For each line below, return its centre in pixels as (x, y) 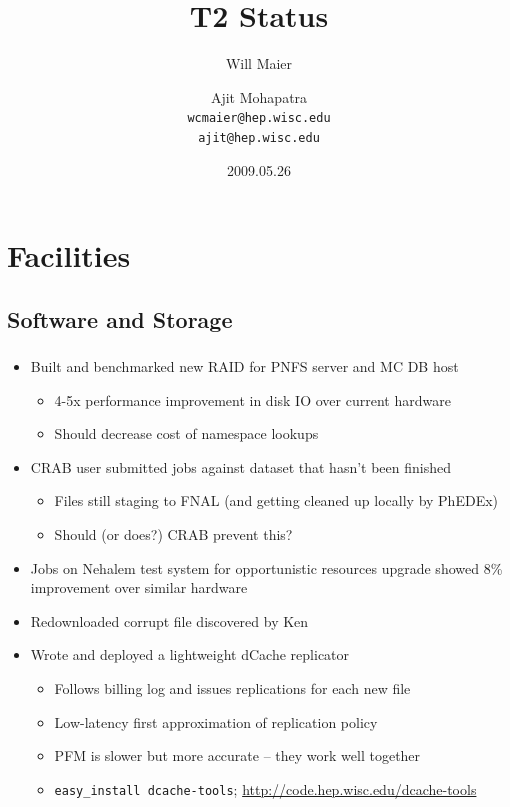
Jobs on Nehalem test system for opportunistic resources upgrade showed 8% (266, 567)
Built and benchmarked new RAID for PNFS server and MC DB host (244, 366)
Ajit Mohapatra (259, 96)
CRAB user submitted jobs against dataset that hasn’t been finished (240, 466)
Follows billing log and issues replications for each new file (232, 688)
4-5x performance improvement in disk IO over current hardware (252, 399)
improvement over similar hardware (139, 587)
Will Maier (259, 63)
